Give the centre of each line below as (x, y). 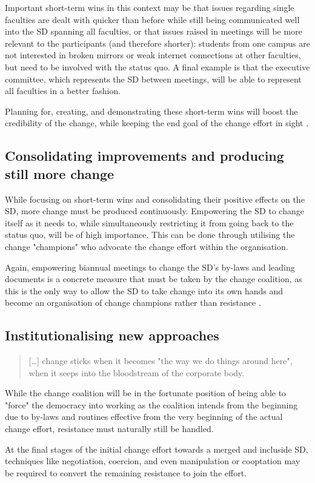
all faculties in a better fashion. (63, 91)
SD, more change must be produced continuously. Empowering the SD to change (154, 211)
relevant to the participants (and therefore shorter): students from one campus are (157, 43)
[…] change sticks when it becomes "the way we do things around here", (161, 361)
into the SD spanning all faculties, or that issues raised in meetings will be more (154, 31)
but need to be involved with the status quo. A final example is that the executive (157, 66)
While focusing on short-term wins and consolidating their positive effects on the (155, 199)
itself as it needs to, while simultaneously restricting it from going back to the (149, 222)
